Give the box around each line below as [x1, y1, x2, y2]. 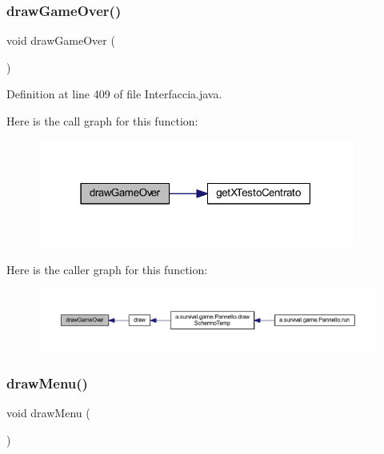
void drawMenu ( [6, 404, 90, 421]
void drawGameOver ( [6, 32, 115, 49]
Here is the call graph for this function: [6, 113, 198, 129]
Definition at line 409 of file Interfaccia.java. [6, 86, 222, 102]
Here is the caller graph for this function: [6, 261, 208, 277]
